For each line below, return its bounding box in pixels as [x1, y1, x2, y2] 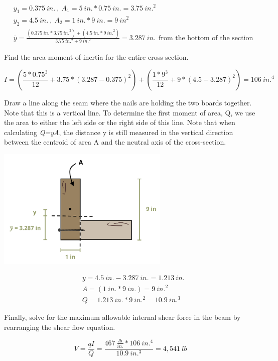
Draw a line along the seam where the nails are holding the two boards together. [4, 97, 252, 107]
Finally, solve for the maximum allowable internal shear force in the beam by [4, 312, 241, 322]
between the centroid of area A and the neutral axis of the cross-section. [4, 137, 226, 147]
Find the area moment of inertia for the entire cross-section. [4, 52, 189, 62]
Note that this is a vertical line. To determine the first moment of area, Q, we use [4, 107, 255, 117]
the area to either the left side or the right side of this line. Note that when [4, 117, 235, 128]
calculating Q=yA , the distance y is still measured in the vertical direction [4, 127, 233, 137]
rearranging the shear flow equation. [4, 321, 115, 332]
